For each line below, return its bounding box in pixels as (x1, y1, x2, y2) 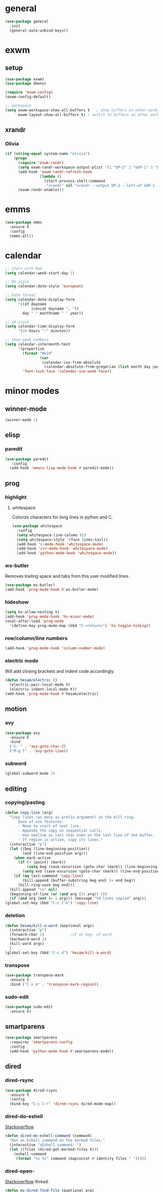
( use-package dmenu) (5, 81, 47, 86)
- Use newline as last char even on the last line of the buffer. (17, 833, 155, 838)
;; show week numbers (5, 338, 49, 342)
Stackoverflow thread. (5, 1178, 49, 1184)
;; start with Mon (5, 266, 42, 271)
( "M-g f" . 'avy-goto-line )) (9, 748, 68, 754)
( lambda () (39, 174, 62, 179)
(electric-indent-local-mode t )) (9, 687, 77, 692)
